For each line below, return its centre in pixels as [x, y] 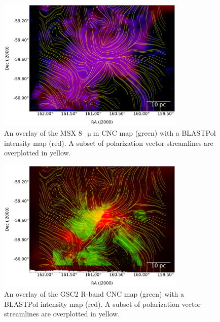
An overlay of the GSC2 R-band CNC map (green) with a [94, 293]
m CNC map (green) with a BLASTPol [154, 133]
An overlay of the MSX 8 [43, 133]
